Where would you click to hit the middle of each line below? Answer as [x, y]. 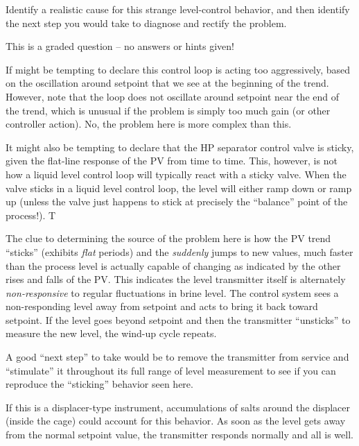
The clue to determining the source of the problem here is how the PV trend [168, 238]
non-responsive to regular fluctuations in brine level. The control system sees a [172, 292]
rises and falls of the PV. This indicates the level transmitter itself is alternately [176, 279]
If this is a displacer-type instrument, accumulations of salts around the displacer [178, 407]
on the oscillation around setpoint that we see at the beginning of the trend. [167, 83]
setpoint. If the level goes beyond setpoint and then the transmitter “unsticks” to [178, 319]
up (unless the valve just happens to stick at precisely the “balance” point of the [177, 201]
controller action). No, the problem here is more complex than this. [149, 124]
